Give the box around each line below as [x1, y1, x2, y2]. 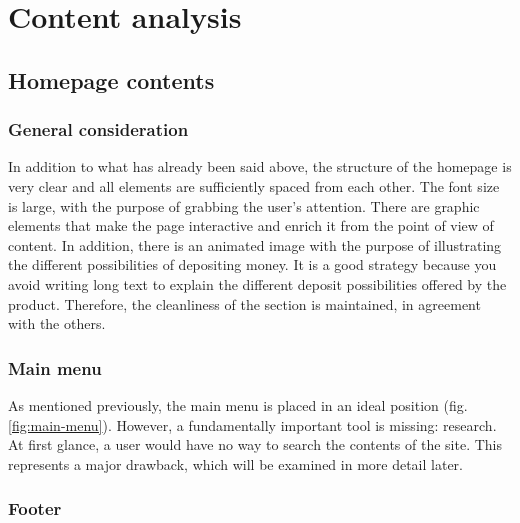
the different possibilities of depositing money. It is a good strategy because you [8, 254, 497, 275]
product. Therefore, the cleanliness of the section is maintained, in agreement [8, 293, 481, 314]
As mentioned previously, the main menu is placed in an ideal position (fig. [8, 394, 468, 415]
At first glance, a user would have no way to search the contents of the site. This [8, 434, 503, 455]
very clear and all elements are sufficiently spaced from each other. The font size [8, 175, 500, 196]
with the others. [8, 313, 106, 334]
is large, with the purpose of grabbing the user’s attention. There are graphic [8, 195, 480, 216]
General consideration [8, 117, 189, 142]
